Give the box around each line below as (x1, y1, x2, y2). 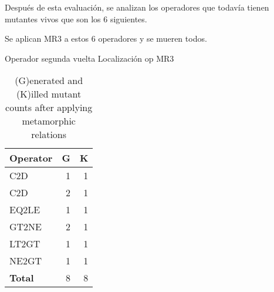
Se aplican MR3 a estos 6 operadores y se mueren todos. (5, 32, 207, 45)
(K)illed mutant (16, 87, 82, 101)
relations (31, 127, 67, 142)
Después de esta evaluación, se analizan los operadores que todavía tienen (5, 1, 269, 13)
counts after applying (5, 100, 93, 115)
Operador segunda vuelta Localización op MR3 (5, 52, 174, 64)
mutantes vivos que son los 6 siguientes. (5, 12, 147, 25)
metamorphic (22, 114, 76, 128)
